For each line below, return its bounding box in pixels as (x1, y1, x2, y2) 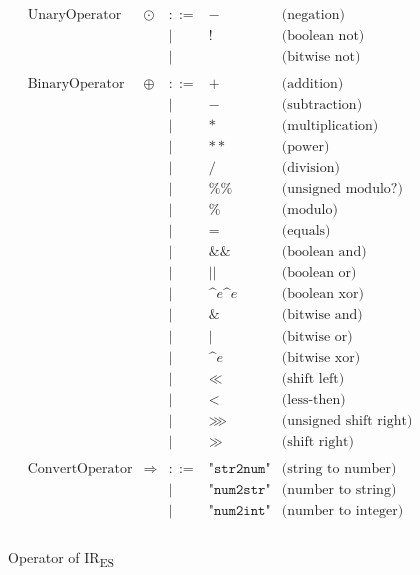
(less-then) (281, 392, 346, 407)
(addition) (281, 77, 344, 92)
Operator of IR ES (8, 546, 115, 570)
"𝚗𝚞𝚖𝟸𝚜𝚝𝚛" (208, 482, 271, 497)
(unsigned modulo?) (281, 182, 403, 197)
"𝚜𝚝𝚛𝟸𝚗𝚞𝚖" (208, 461, 271, 476)
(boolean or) (281, 266, 357, 281)
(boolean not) (281, 29, 365, 44)
